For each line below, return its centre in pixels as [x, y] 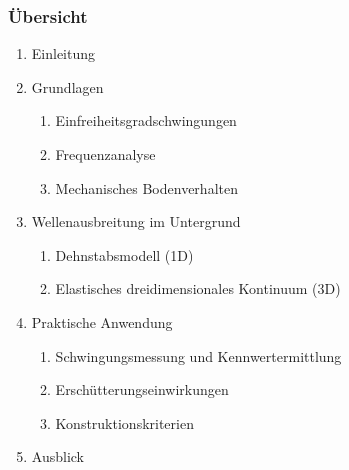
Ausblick [57, 456]
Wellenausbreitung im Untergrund [136, 221]
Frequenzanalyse [105, 154]
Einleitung [63, 53]
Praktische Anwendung [102, 321]
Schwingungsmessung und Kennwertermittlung [198, 355]
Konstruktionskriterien [124, 422]
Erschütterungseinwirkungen [142, 389]
